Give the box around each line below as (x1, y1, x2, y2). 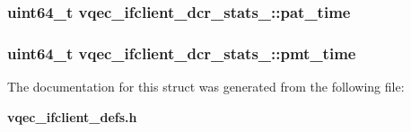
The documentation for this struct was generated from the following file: (7, 77, 405, 96)
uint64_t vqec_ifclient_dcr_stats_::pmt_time (7, 41, 356, 64)
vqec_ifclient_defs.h (7, 107, 137, 126)
